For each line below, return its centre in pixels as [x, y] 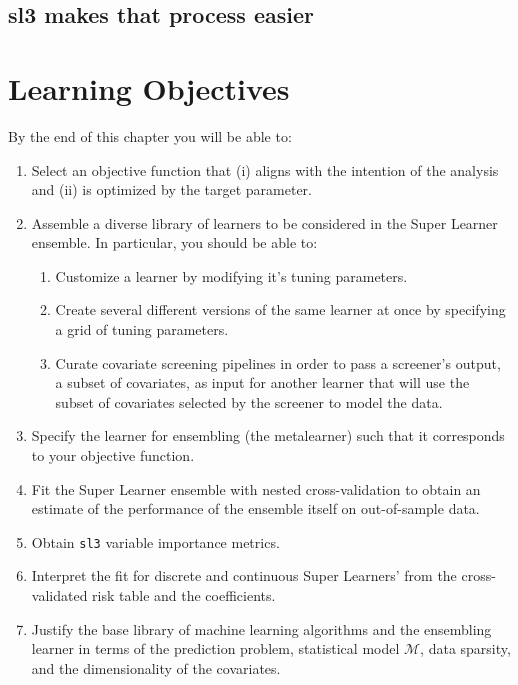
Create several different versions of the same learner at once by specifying [280, 309]
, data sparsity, [465, 648]
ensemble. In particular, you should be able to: [174, 242]
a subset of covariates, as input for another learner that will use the [262, 382]
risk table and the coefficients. [184, 595]
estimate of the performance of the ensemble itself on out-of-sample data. [255, 508]
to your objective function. [113, 455]
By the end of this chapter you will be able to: [150, 135]
